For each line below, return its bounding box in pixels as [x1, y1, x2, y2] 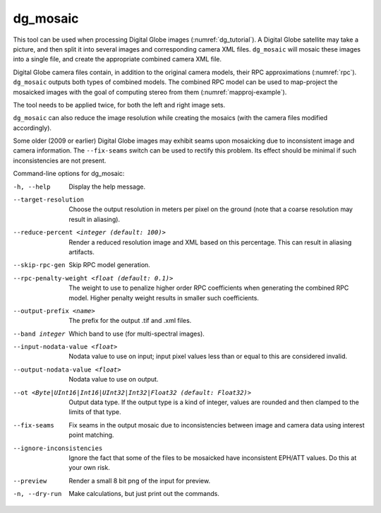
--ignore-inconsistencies [13, 444, 103, 452]
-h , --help [13, 182, 51, 191]
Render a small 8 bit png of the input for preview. [68, 476, 211, 485]
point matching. [68, 431, 114, 440]
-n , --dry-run [13, 490, 62, 498]
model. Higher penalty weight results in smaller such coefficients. [68, 293, 259, 302]
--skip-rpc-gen [13, 261, 66, 269]
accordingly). [13, 124, 52, 132]
